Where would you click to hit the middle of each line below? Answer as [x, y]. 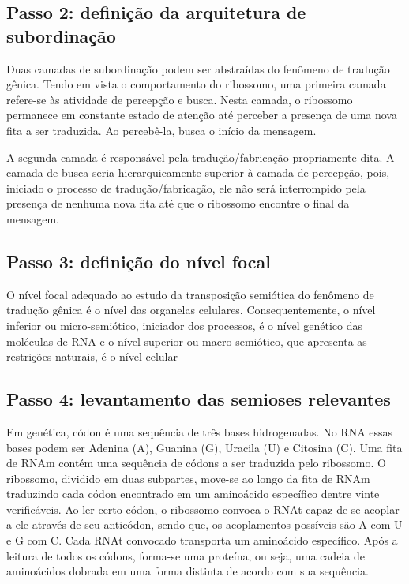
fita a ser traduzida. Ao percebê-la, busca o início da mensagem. [161, 130]
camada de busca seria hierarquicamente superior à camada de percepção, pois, [198, 172]
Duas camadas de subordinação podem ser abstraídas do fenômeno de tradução [198, 68]
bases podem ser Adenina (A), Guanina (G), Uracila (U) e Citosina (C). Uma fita [204, 447]
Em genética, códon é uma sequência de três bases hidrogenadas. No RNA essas [200, 431]
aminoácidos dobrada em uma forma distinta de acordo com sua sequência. [188, 571]
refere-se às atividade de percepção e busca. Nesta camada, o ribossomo [180, 99]
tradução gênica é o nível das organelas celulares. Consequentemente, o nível [191, 310]
